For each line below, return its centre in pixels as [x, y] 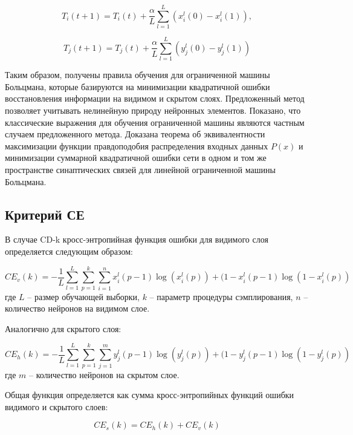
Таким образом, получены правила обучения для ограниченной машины [138, 75]
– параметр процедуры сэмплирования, [221, 296]
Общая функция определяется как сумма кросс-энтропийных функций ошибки [150, 395]
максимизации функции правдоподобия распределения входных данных [137, 146]
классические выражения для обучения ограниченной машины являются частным [155, 122]
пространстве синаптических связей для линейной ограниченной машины [140, 169]
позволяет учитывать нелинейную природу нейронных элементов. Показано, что [153, 110]
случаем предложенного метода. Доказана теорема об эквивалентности [135, 134]
